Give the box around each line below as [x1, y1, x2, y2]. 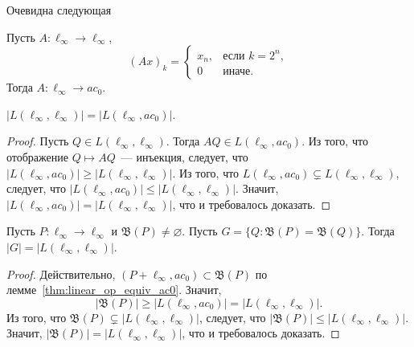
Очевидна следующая [6, 2, 112, 18]
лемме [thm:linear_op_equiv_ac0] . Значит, [6, 281, 222, 298]
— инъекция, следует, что [121, 148, 248, 165]
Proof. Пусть [6, 133, 69, 149]
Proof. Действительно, [6, 265, 116, 282]
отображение [6, 148, 68, 165]
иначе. [223, 66, 254, 78]
